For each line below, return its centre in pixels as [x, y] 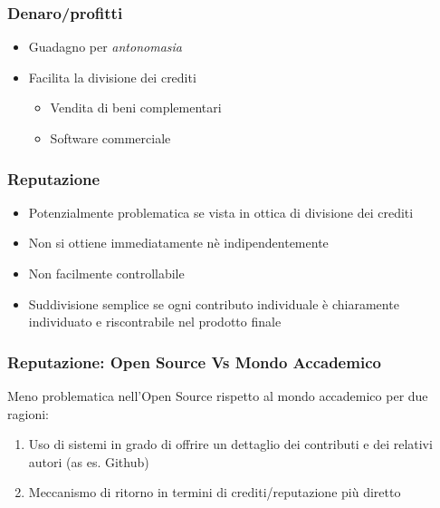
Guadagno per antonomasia [105, 47]
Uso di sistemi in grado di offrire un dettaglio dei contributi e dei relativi [230, 444]
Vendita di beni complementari [136, 107]
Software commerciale [110, 138]
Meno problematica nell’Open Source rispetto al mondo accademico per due [218, 396]
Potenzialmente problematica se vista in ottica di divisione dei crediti [221, 212]
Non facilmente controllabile [106, 273]
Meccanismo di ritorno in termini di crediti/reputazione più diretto [215, 492]
